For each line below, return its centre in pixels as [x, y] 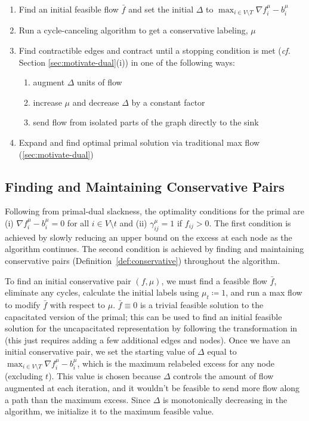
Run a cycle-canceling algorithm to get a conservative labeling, [133, 30]
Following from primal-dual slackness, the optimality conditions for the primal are [155, 211]
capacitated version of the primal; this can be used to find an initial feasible [143, 316]
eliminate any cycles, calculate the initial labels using [102, 292]
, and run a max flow [264, 292]
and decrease [96, 102]
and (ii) [133, 223]
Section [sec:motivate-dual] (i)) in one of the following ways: [127, 62]
